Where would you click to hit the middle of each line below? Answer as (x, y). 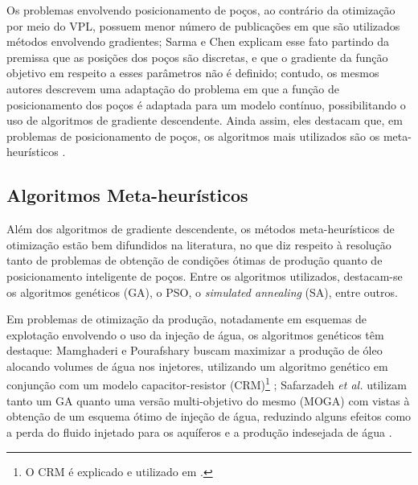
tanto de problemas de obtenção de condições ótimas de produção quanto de (195, 260)
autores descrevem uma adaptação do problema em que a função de (173, 88)
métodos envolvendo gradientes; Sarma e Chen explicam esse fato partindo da (198, 41)
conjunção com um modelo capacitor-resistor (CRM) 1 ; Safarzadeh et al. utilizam (207, 384)
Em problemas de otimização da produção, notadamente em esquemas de (187, 319)
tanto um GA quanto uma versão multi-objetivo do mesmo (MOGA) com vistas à (208, 400)
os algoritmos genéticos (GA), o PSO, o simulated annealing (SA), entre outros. (202, 292)
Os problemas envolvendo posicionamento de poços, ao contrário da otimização (201, 10)
